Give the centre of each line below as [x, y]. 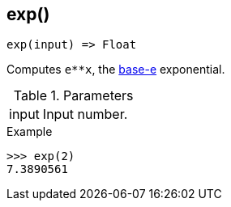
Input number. [85, 114]
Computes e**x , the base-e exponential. [116, 70]
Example [30, 132]
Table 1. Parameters [73, 96]
